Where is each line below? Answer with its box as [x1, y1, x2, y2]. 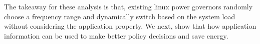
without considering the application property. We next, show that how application [4, 21, 256, 31]
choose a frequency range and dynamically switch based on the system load [4, 11, 235, 21]
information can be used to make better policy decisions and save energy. [4, 30, 228, 41]
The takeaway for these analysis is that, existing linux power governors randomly [4, 1, 253, 11]
